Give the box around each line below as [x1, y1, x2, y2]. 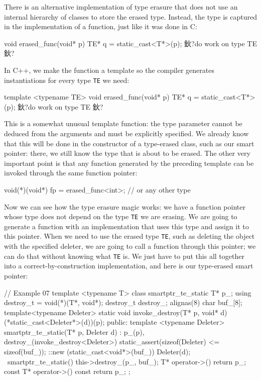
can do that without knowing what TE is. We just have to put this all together [4, 250, 244, 261]
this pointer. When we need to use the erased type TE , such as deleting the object [4, 231, 255, 241]
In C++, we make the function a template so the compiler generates [4, 64, 215, 75]
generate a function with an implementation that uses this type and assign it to [4, 221, 249, 231]
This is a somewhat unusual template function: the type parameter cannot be [4, 118, 242, 129]
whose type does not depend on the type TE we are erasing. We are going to [4, 211, 237, 222]
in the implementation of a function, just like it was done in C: [4, 21, 197, 32]
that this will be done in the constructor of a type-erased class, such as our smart [4, 138, 254, 148]
